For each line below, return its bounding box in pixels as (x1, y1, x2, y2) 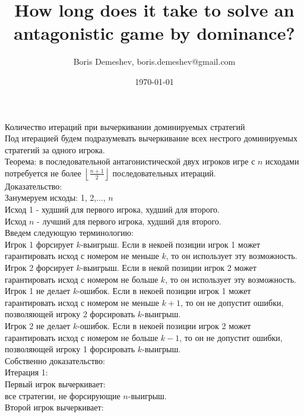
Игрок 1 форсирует (5, 238, 74, 250)
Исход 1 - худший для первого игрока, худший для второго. (5, 203, 220, 216)
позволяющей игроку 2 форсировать (5, 308, 135, 320)
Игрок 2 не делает (5, 320, 71, 331)
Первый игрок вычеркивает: (5, 377, 106, 390)
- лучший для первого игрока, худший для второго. (37, 214, 221, 227)
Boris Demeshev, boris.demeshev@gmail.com (73, 55, 236, 68)
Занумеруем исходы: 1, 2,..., (5, 191, 106, 204)
